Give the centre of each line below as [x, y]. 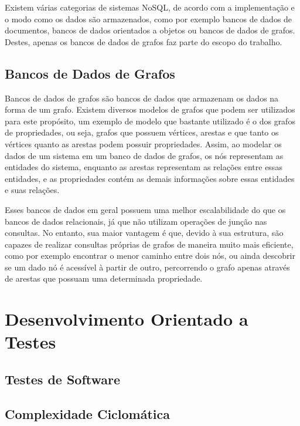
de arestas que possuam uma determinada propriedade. [104, 278]
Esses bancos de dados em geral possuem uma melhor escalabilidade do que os [145, 209]
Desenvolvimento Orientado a [127, 319]
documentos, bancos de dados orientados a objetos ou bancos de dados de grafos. [150, 30]
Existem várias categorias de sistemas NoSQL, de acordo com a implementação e [150, 7]
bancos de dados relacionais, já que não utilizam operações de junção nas [136, 221]
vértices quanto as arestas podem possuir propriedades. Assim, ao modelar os [143, 143]
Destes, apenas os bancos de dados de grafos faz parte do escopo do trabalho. [144, 41]
